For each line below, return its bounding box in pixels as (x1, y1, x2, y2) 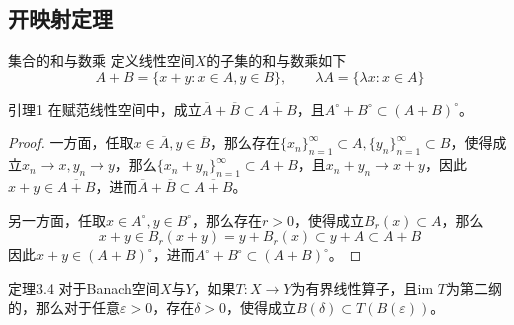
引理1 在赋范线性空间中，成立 (8, 98, 202, 119)
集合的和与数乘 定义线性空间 (8, 50, 195, 71)
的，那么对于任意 (8, 297, 120, 318)
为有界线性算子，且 (291, 277, 418, 298)
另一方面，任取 (8, 209, 106, 230)
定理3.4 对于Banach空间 (8, 277, 160, 298)
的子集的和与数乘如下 (206, 50, 347, 71)
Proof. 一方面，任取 (8, 132, 134, 153)
